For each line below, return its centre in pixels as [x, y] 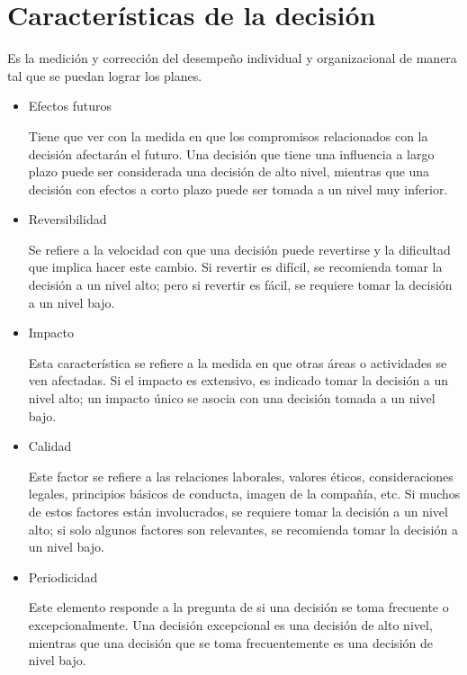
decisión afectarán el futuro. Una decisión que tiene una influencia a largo [231, 153]
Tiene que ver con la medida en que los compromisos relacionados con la [228, 135]
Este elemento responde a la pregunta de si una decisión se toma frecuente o [238, 607]
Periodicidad [63, 576]
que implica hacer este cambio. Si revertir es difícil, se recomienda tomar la [235, 267]
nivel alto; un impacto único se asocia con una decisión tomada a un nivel [232, 398]
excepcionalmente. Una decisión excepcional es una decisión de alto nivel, [230, 624]
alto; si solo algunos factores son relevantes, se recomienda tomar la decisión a [243, 529]
